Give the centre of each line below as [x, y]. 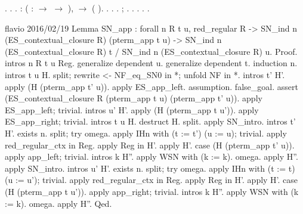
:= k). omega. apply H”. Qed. [58, 203]
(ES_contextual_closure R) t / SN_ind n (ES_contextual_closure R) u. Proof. [151, 51]
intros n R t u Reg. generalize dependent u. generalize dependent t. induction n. [151, 63]
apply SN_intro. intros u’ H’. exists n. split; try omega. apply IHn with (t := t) [150, 168]
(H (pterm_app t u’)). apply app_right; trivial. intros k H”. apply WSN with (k [152, 191]
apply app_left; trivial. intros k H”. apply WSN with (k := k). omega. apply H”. [151, 156]
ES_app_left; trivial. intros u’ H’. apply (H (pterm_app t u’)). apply [132, 109]
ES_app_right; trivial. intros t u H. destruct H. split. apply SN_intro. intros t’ [150, 121]
